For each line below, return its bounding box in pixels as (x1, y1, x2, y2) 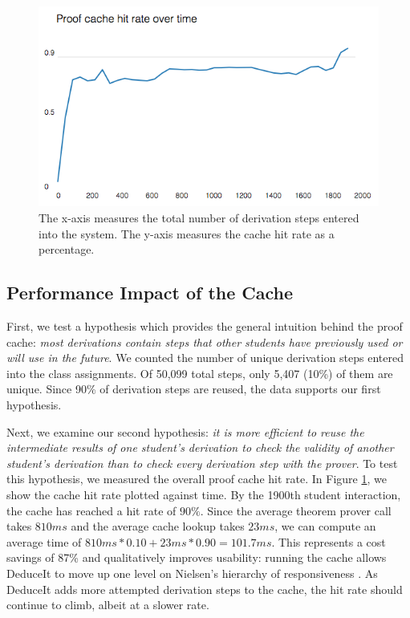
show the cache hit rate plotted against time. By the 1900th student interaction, (6, 486, 401, 502)
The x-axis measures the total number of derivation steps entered (39, 209, 359, 226)
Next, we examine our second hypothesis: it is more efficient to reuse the (6, 423, 364, 440)
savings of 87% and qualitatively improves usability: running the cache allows (6, 549, 387, 566)
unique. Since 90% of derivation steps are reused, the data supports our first (6, 380, 381, 397)
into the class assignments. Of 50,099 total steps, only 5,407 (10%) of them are (6, 364, 393, 381)
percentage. (39, 241, 95, 258)
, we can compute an (274, 518, 376, 535)
